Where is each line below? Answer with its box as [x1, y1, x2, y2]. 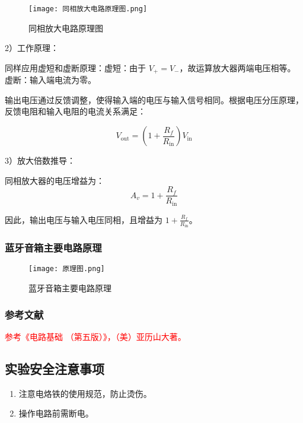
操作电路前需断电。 [18, 407, 94, 419]
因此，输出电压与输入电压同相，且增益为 [5, 213, 162, 225]
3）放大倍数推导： [5, 154, 75, 167]
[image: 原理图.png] [28, 265, 105, 273]
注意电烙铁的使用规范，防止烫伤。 [18, 387, 152, 399]
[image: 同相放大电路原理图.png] [28, 5, 148, 13]
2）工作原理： [5, 42, 59, 54]
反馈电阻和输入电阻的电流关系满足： [5, 105, 146, 117]
